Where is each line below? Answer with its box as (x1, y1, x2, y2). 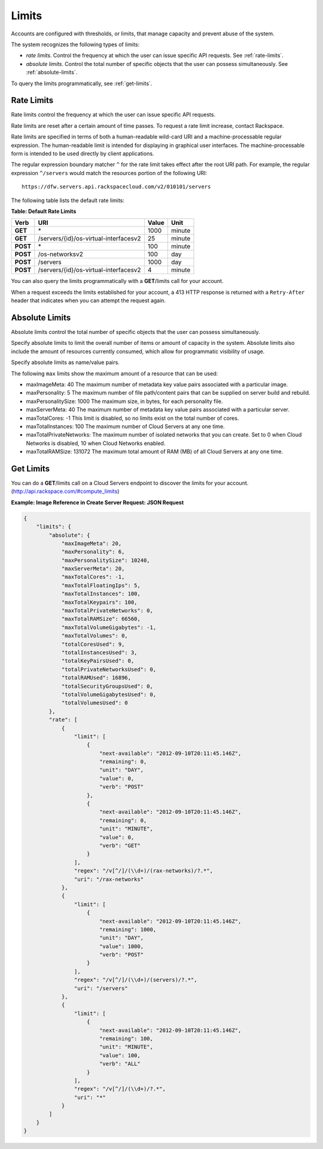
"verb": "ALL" (99, 1060, 141, 1067)
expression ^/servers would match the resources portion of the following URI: (11, 169, 208, 176)
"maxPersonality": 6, (61, 549, 125, 555)
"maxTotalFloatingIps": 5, (61, 582, 141, 589)
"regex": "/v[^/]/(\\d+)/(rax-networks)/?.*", (74, 867, 214, 874)
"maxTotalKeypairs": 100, (61, 598, 138, 606)
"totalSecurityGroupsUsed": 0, (61, 682, 154, 690)
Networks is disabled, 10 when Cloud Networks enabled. (26, 440, 166, 447)
